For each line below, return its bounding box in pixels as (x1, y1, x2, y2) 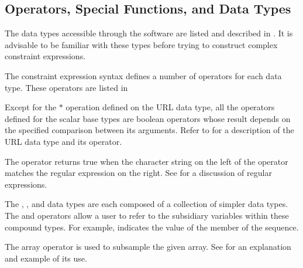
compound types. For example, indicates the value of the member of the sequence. (5, 220, 299, 233)
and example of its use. (5, 252, 87, 264)
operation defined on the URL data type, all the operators (66, 101, 275, 113)
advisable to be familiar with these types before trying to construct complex (5, 38, 278, 50)
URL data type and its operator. (5, 135, 122, 147)
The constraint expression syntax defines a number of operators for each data (5, 69, 282, 82)
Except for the (5, 101, 57, 113)
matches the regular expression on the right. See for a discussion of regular (5, 167, 272, 179)
